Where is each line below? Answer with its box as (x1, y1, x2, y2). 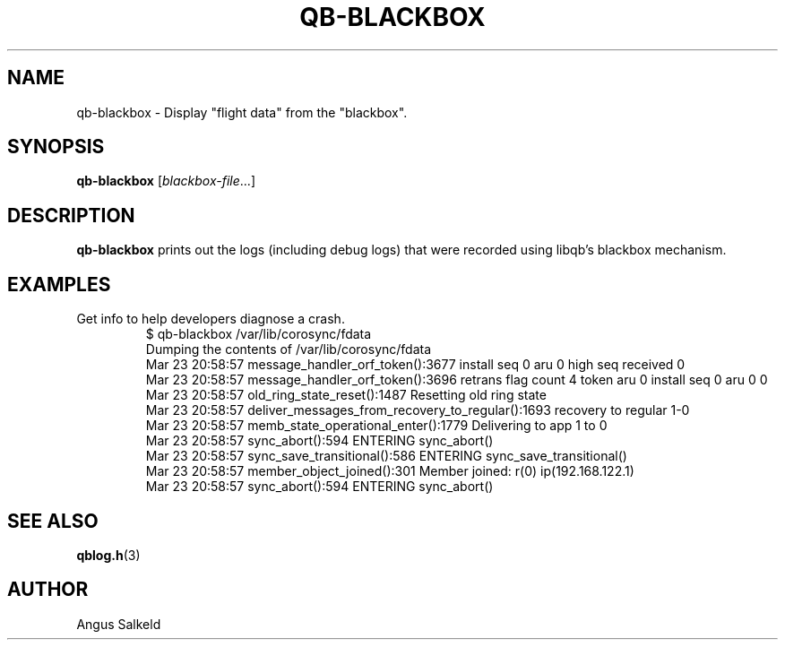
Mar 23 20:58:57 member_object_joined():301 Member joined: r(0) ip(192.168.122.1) (145, 463, 634, 479)
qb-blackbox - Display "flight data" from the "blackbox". (76, 104, 408, 120)
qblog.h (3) (76, 547, 141, 563)
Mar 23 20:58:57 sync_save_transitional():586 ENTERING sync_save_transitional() (145, 448, 627, 464)
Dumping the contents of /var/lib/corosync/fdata (145, 341, 432, 358)
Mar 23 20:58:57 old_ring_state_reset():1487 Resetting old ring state (145, 387, 547, 403)
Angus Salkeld (76, 616, 161, 632)
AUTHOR (7, 578, 89, 601)
